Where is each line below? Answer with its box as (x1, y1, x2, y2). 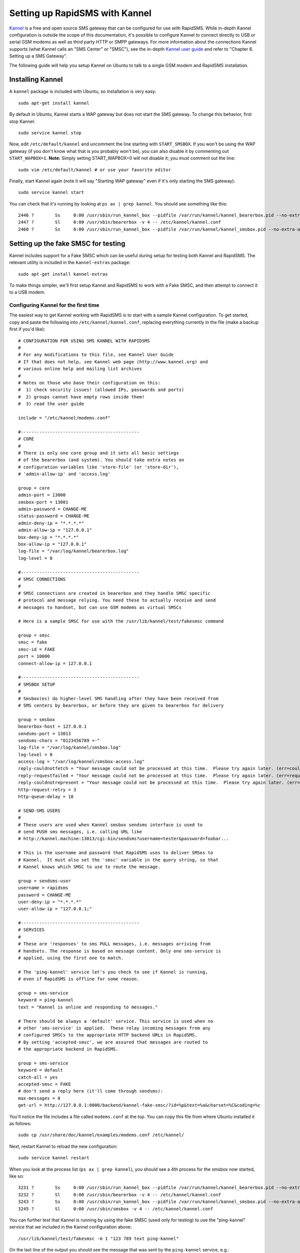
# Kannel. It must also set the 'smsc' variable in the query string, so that (18, 857, 218, 863)
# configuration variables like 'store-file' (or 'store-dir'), (18, 464, 179, 470)
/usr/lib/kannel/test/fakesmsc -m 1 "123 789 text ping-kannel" (18, 1235, 179, 1241)
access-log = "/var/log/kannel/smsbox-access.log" (18, 759, 145, 764)
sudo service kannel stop (18, 130, 82, 135)
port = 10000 (18, 654, 50, 659)
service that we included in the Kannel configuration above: (9, 1224, 132, 1230)
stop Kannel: (9, 118, 35, 124)
